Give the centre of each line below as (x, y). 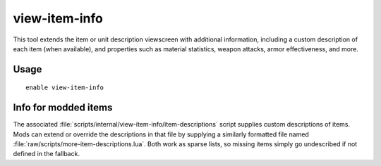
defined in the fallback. (47, 154)
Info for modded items (63, 108)
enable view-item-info (65, 88)
